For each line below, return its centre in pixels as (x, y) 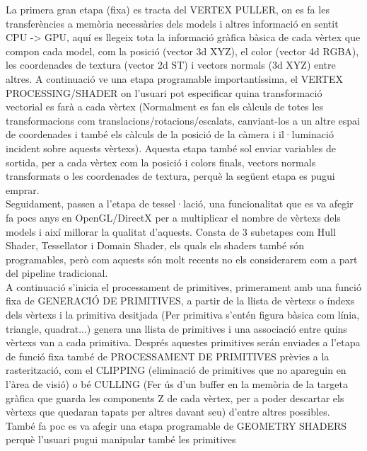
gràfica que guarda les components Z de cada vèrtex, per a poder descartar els (175, 398)
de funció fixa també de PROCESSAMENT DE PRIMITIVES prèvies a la (168, 356)
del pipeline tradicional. (57, 273)
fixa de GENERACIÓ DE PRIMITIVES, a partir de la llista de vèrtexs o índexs (180, 301)
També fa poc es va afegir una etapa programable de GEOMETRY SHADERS (176, 425)
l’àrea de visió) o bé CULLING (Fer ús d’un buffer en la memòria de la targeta (177, 384)
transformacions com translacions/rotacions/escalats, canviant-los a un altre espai (183, 120)
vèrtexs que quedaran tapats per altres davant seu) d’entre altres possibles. (168, 412)
